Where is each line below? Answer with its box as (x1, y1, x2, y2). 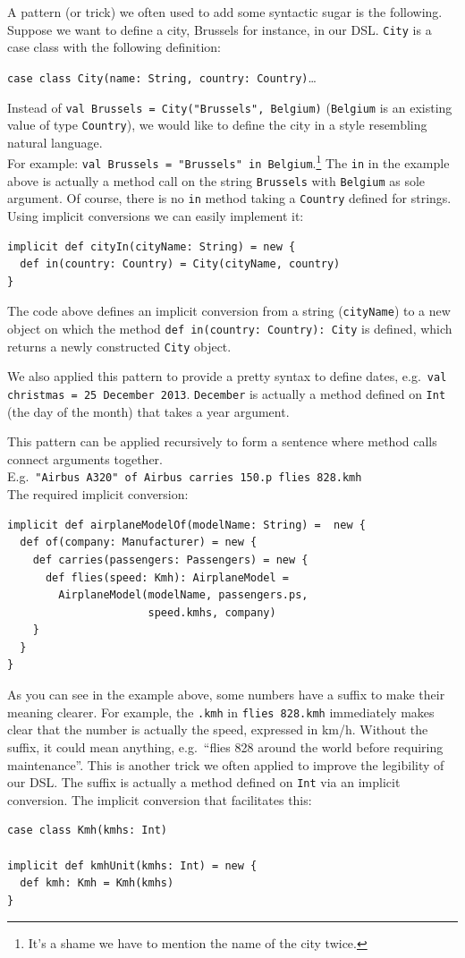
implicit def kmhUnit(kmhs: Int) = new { (7, 859, 258, 872)
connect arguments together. (7, 449, 163, 468)
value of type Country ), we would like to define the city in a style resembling (7, 115, 427, 134)
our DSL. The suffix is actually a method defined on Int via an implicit (7, 773, 401, 792)
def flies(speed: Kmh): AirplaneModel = (45, 571, 289, 584)
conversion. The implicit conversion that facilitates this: (7, 790, 312, 809)
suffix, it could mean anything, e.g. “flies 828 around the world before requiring (7, 737, 444, 756)
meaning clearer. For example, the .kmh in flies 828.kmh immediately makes (7, 702, 435, 721)
